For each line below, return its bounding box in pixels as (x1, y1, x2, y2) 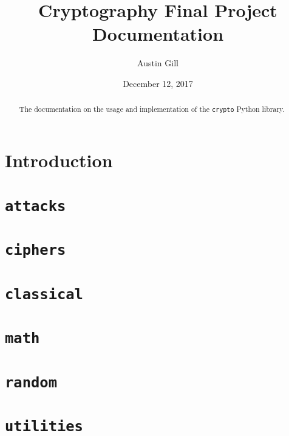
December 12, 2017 (123, 77, 193, 89)
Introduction (5, 148, 113, 173)
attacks (5, 197, 66, 215)
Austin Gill (137, 57, 178, 69)
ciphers (5, 241, 66, 259)
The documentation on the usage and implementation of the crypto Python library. (19, 104, 285, 114)
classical (5, 285, 83, 303)
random (5, 373, 57, 391)
